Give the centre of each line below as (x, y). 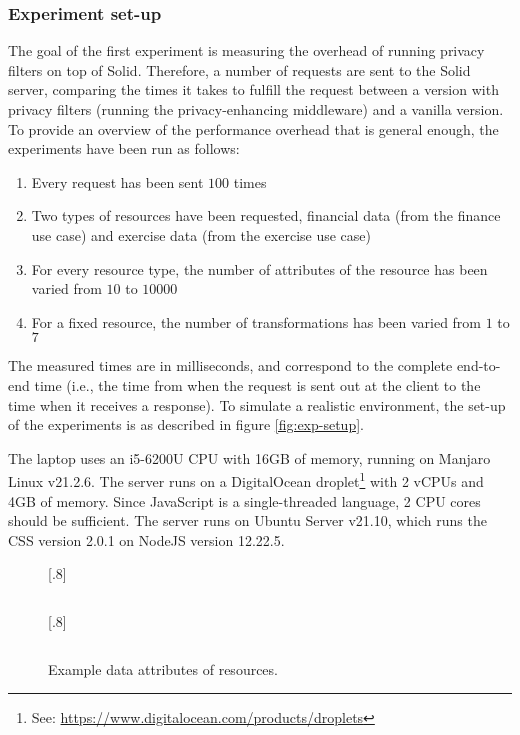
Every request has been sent (117, 181)
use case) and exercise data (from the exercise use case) (201, 234)
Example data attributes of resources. (163, 668)
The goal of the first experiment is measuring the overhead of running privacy (246, 50)
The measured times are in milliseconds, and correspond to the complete (230, 365)
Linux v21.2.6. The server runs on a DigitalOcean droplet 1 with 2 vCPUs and (246, 479)
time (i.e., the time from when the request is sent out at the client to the (257, 384)
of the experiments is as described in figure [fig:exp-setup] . (186, 424)
